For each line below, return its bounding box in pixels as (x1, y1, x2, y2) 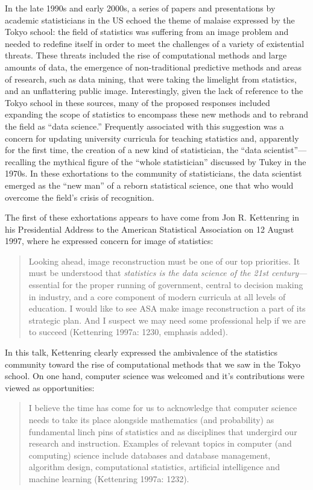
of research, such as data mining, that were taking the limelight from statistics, (5, 72, 297, 85)
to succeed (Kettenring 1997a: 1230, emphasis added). (28, 325, 228, 338)
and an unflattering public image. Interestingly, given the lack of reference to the (5, 84, 303, 97)
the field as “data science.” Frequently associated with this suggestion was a (5, 119, 284, 132)
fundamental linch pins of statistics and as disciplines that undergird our (28, 425, 297, 438)
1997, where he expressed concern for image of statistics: (5, 234, 213, 247)
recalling (5, 155, 36, 168)
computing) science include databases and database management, (28, 448, 271, 461)
